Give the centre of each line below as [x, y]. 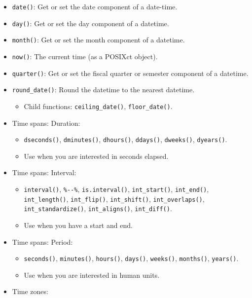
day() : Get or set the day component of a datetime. [90, 23]
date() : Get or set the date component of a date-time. [95, 6]
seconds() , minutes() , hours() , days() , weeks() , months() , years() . [131, 258]
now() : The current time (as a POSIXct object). [85, 56]
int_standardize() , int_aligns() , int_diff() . [98, 208]
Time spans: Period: [42, 242]
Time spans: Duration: [46, 123]
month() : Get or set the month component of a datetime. [98, 40]
